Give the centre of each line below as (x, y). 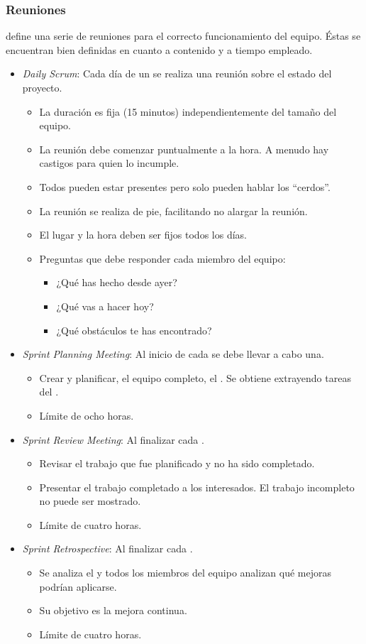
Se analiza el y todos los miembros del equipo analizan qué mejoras (185, 573)
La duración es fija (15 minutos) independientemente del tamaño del (188, 111)
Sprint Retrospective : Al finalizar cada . (107, 549)
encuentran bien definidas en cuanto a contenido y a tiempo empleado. (159, 49)
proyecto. (42, 87)
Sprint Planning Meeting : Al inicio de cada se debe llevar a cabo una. (173, 354)
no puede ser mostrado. (90, 501)
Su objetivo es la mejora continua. (113, 610)
